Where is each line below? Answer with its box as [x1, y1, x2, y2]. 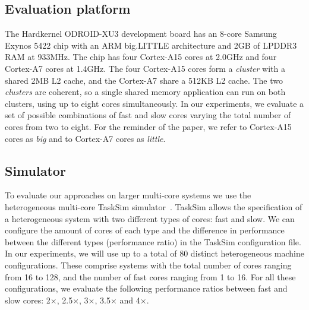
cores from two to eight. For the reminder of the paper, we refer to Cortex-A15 [5, 120, 292, 132]
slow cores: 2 [5, 293, 51, 306]
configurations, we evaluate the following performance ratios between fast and [5, 282, 288, 295]
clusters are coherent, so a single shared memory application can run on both [5, 86, 286, 98]
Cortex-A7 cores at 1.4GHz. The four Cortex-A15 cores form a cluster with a [5, 62, 285, 74]
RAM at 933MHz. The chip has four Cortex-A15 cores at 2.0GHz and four [5, 50, 277, 63]
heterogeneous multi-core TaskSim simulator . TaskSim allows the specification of [5, 200, 302, 213]
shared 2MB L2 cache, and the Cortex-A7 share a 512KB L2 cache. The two [5, 74, 283, 86]
